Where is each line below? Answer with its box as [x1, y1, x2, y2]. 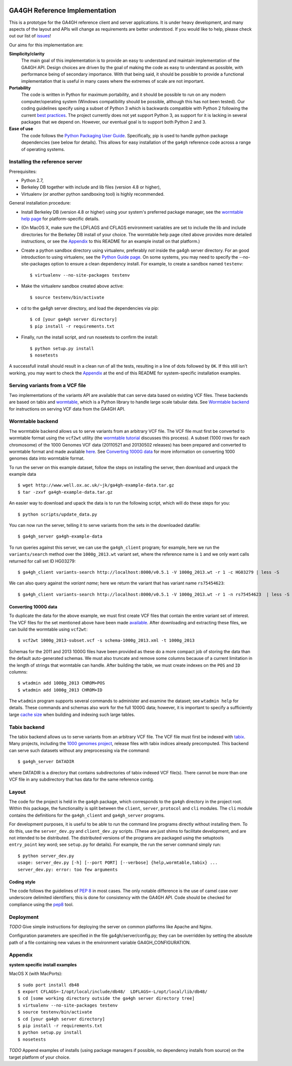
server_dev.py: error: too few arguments [18, 867, 118, 872]
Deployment [9, 914, 39, 920]
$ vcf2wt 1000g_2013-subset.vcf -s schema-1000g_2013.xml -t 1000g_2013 [18, 638, 195, 643]
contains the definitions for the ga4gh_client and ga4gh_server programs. [9, 812, 165, 818]
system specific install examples [9, 962, 77, 968]
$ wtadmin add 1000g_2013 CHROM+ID [18, 687, 103, 692]
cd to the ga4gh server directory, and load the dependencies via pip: [21, 305, 159, 311]
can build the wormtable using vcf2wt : [9, 626, 88, 632]
